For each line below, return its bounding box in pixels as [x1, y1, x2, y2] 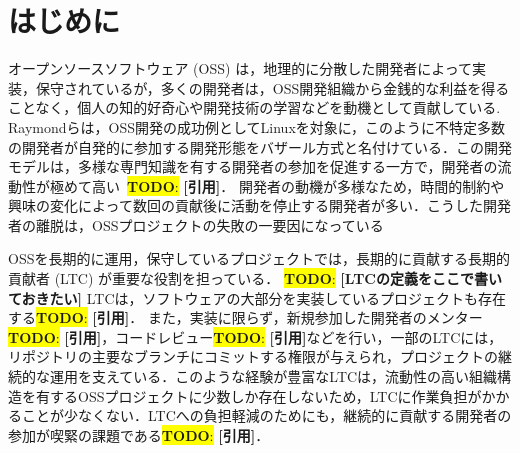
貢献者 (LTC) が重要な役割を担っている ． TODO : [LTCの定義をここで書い [8, 268, 502, 289]
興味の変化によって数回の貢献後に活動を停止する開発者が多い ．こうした [8, 195, 483, 216]
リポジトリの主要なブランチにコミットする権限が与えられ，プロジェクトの [8, 346, 498, 367]
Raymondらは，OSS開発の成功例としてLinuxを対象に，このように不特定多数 [8, 116, 506, 137]
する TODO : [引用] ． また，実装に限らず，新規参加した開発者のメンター [8, 307, 483, 328]
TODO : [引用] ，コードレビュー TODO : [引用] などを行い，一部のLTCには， [8, 326, 503, 347]
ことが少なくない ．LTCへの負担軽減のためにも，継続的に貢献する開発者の [21, 405, 512, 426]
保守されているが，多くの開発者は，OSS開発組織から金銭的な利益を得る [35, 77, 510, 98]
